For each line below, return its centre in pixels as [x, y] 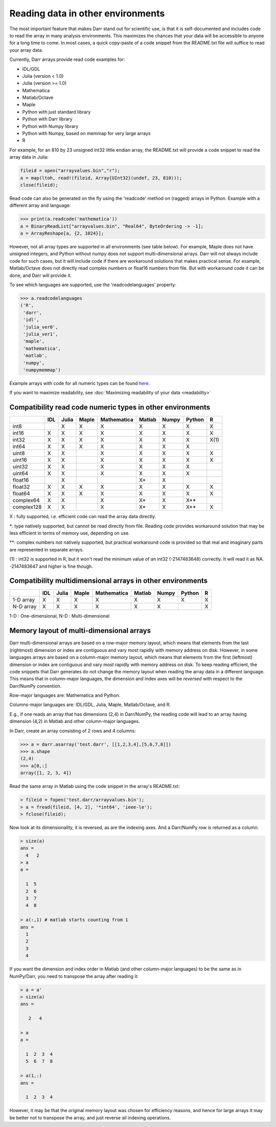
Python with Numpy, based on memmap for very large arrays [86, 134]
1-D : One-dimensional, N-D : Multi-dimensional [60, 616]
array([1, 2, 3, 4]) [46, 773]
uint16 [20, 460]
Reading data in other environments [87, 13]
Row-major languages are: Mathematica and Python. [65, 695]
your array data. [26, 50]
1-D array [24, 600]
